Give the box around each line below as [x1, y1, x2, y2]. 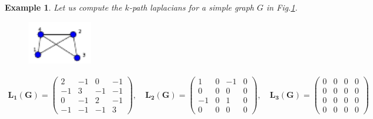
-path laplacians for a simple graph [129, 1, 255, 13]
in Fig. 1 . [266, 1, 298, 13]
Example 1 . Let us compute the [5, 1, 122, 13]
